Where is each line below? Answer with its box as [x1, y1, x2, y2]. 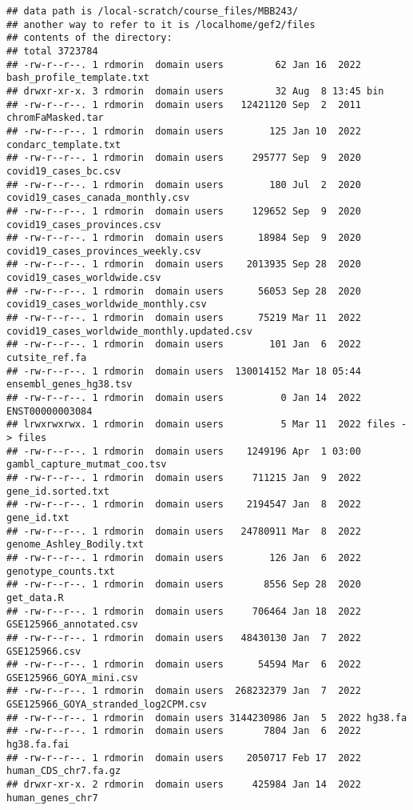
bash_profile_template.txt [6, 72, 149, 84]
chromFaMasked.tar [6, 112, 104, 124]
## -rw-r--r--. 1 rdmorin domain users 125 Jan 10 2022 [6, 125, 361, 137]
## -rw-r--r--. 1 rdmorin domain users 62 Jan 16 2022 [6, 58, 361, 70]
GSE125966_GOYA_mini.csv [6, 672, 138, 684]
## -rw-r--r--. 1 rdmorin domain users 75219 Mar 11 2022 [6, 312, 361, 324]
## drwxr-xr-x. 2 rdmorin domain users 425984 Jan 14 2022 [6, 779, 361, 791]
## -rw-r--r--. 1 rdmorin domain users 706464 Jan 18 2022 [6, 605, 361, 617]
